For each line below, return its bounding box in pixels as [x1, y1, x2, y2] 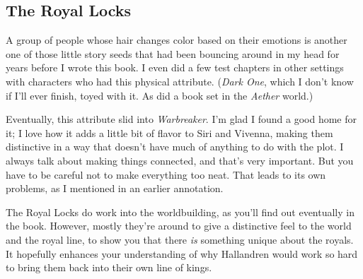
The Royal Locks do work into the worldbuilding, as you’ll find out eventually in [6, 204, 355, 219]
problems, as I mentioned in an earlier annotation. [6, 181, 224, 196]
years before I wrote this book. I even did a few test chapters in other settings [6, 60, 344, 75]
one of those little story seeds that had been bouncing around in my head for [6, 46, 340, 61]
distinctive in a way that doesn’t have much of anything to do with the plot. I [6, 139, 344, 154]
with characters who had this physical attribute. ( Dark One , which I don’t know [6, 73, 354, 88]
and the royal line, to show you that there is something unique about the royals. [6, 232, 354, 247]
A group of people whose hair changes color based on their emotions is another [6, 32, 347, 47]
